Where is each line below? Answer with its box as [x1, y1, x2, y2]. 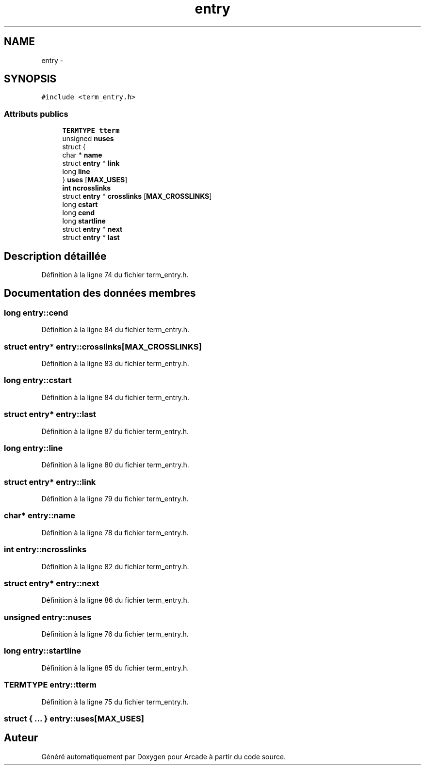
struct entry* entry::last [4, 409, 96, 419]
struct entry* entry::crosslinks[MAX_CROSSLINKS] [4, 341, 202, 352]
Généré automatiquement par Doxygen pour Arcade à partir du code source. [41, 752, 286, 761]
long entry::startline [4, 646, 82, 656]
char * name [62, 151, 102, 160]
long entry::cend [4, 307, 68, 318]
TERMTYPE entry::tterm [4, 680, 97, 690]
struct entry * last [62, 233, 120, 242]
